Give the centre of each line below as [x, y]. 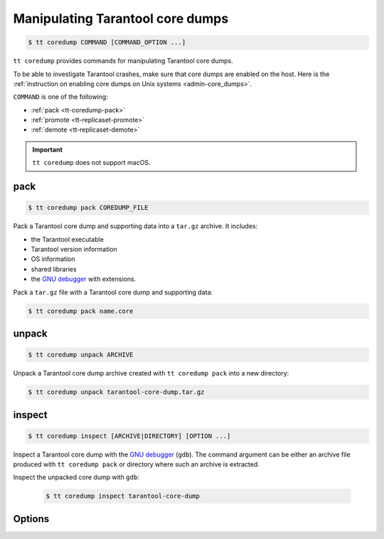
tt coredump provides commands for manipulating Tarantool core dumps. [123, 61]
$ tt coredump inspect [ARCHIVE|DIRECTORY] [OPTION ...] [129, 436]
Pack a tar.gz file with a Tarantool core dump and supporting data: [113, 292]
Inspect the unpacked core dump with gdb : [76, 477]
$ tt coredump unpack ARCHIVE [81, 355]
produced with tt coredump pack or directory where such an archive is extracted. [136, 464]
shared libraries [54, 269]
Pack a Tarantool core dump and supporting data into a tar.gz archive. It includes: [135, 226]
